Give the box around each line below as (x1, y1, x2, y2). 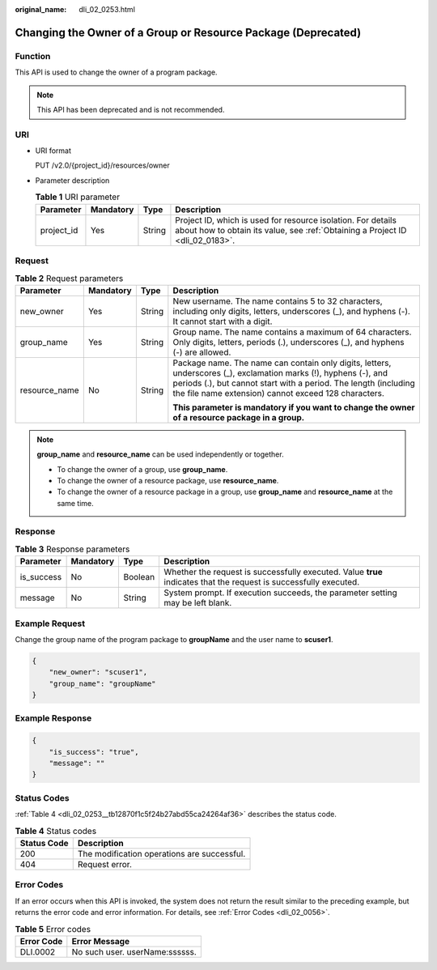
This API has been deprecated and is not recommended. (36, 104, 225, 114)
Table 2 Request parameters (15, 272, 124, 283)
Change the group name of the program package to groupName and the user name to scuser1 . (15, 634, 333, 644)
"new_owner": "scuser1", (49, 668, 148, 677)
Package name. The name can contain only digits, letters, (172, 357, 392, 368)
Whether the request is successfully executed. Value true (163, 567, 384, 578)
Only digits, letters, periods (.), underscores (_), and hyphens (172, 336, 405, 347)
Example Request (15, 618, 85, 629)
